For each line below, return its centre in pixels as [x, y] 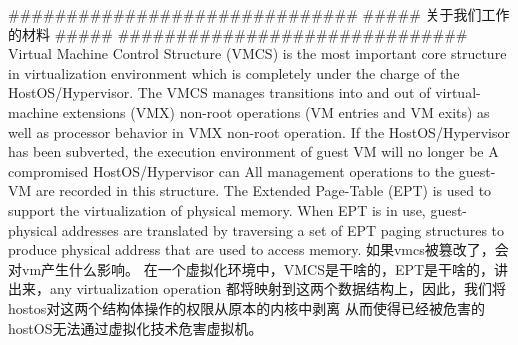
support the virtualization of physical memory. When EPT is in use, [217, 209]
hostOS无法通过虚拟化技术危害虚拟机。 [135, 327]
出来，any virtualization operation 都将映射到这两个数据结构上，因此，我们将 [257, 288]
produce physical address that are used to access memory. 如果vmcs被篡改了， [251, 249]
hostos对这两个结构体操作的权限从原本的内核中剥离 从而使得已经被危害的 [246, 307]
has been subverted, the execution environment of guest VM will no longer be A [253, 151]
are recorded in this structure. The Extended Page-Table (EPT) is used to [263, 190]
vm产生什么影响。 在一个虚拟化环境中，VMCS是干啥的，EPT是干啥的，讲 [265, 268]
